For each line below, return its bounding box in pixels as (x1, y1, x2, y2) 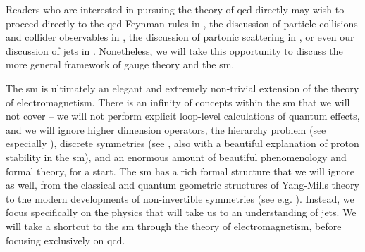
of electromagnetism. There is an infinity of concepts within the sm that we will (6, 94, 350, 109)
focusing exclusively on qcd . (6, 232, 125, 247)
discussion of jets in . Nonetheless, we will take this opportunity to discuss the (6, 43, 343, 58)
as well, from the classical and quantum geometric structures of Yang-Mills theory (6, 177, 359, 192)
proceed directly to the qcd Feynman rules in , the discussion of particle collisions (6, 15, 358, 30)
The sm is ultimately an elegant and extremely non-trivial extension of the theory (6, 80, 359, 95)
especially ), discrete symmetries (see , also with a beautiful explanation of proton (6, 136, 359, 151)
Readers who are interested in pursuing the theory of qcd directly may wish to (6, 2, 345, 16)
